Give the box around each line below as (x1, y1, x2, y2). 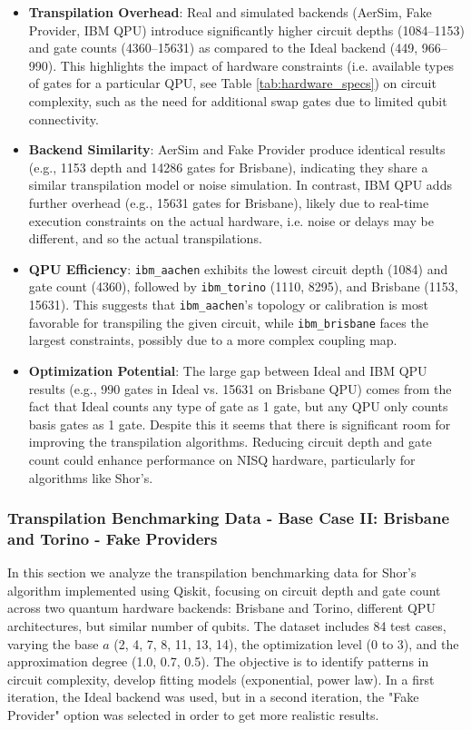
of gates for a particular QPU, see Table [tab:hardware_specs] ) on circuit (28, 74, 437, 93)
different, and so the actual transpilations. (28, 229, 262, 248)
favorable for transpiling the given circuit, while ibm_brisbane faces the (28, 312, 428, 331)
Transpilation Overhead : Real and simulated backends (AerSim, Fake (28, 3, 432, 21)
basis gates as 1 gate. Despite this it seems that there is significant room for (28, 414, 451, 433)
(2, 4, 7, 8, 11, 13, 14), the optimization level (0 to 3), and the (113, 634, 459, 653)
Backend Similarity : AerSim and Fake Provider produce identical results (28, 140, 446, 159)
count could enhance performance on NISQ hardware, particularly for (28, 449, 416, 469)
